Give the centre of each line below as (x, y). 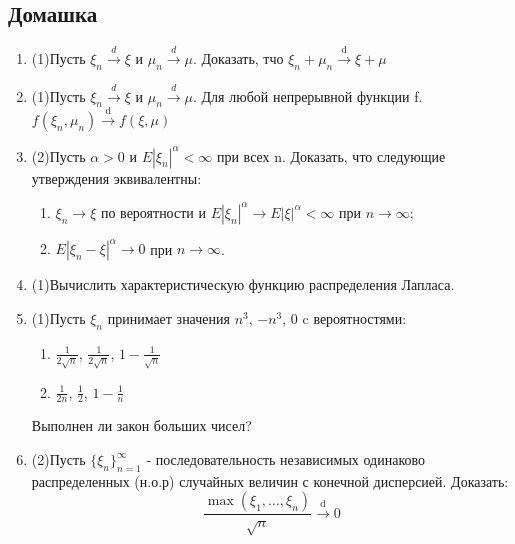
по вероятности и (153, 211)
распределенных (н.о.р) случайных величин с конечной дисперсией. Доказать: (270, 480)
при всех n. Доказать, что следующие (331, 155)
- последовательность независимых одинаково (285, 459)
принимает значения (168, 317)
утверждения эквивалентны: (116, 177)
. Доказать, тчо (238, 58)
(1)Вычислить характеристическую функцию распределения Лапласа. (243, 284)
